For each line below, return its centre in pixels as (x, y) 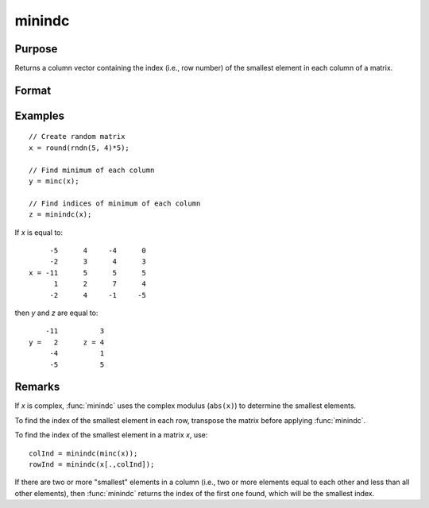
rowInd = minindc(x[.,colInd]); (92, 464)
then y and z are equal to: (56, 313)
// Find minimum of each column (92, 170)
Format (33, 90)
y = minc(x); (54, 181)
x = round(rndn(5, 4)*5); (79, 148)
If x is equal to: (39, 232)
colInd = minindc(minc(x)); (83, 453)
